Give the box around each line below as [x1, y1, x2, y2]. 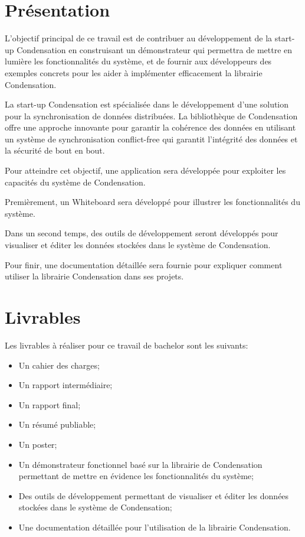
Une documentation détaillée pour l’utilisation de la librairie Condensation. [18, 520, 291, 533]
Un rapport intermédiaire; [18, 379, 113, 391]
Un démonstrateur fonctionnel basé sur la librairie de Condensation [18, 458, 263, 470]
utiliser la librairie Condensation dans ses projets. [5, 270, 184, 282]
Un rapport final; [18, 398, 81, 411]
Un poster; [18, 438, 57, 450]
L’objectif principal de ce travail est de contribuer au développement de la [5, 32, 273, 44]
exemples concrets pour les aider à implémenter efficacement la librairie [5, 66, 263, 79]
